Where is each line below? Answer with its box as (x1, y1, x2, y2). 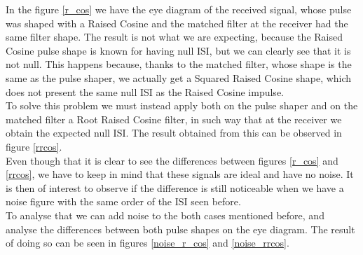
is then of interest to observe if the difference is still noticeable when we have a (6, 180, 344, 195)
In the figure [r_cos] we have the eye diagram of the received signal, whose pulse (6, 2, 352, 16)
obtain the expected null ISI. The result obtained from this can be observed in (6, 125, 342, 140)
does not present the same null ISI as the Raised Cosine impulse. (6, 84, 284, 99)
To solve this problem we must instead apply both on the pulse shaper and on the (6, 98, 358, 113)
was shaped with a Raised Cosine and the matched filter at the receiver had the (6, 15, 348, 30)
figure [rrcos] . (6, 139, 62, 153)
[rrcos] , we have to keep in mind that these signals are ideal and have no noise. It (6, 167, 354, 181)
